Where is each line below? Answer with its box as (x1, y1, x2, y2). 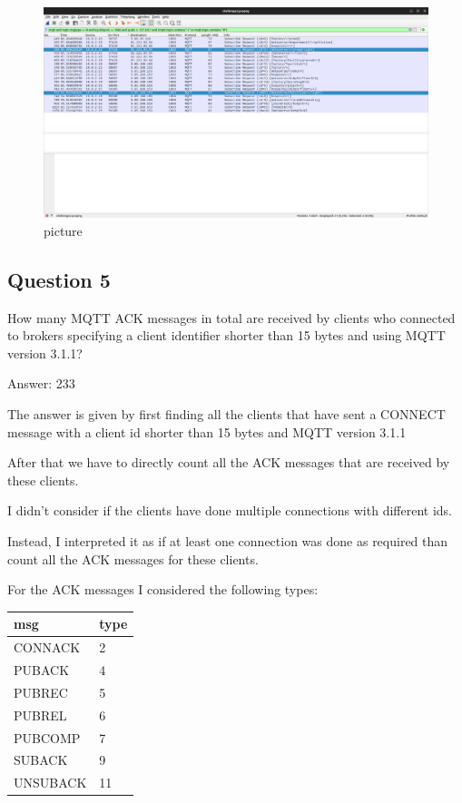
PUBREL (14, 705, 67, 724)
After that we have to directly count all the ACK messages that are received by (7, 453, 450, 472)
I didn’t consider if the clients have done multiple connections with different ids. (7, 501, 452, 520)
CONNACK (14, 638, 81, 657)
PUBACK (14, 660, 70, 679)
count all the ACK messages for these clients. (7, 549, 259, 568)
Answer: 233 (7, 374, 75, 393)
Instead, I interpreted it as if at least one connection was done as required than (7, 532, 448, 551)
